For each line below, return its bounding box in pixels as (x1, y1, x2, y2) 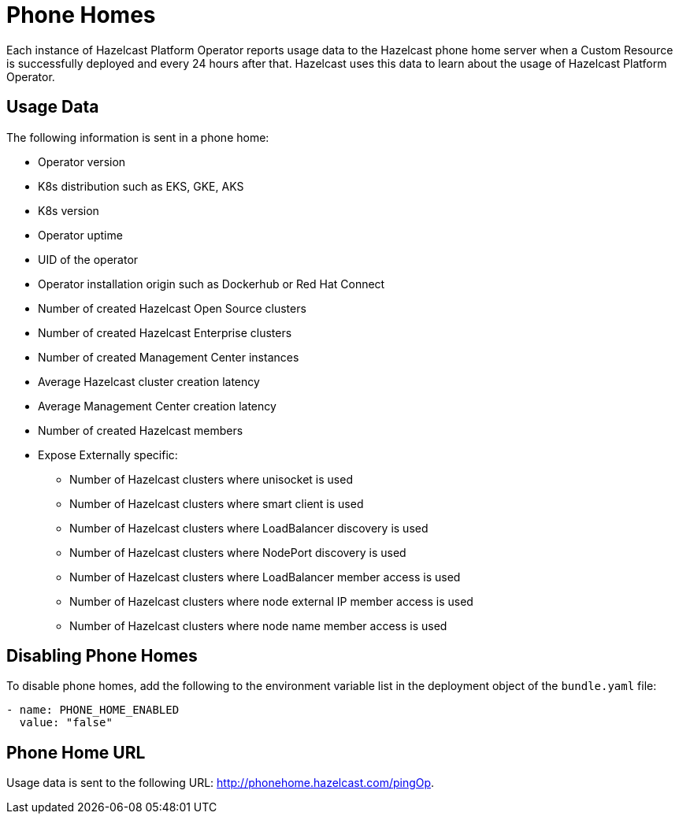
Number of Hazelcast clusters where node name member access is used (69, 618, 447, 633)
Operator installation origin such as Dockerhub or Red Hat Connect (38, 276, 385, 291)
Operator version (38, 154, 126, 169)
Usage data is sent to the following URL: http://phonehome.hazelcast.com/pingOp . (6, 776, 435, 790)
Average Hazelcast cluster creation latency (38, 374, 260, 388)
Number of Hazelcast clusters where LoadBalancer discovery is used (69, 521, 429, 535)
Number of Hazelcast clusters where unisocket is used (69, 472, 353, 486)
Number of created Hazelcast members (38, 423, 243, 437)
